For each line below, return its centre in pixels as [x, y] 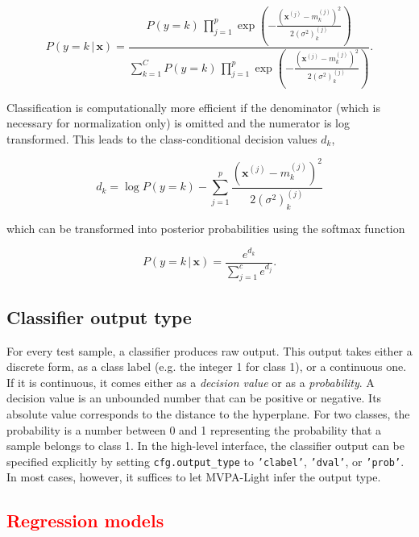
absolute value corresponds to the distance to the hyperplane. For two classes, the [208, 413]
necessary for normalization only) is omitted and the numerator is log [178, 123]
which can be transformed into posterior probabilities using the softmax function [206, 228]
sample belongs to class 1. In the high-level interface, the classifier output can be [206, 445]
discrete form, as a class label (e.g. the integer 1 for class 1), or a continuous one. [207, 366]
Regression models [85, 520]
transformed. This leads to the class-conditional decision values [162, 138]
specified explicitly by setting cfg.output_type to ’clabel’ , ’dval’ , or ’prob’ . [205, 461]
